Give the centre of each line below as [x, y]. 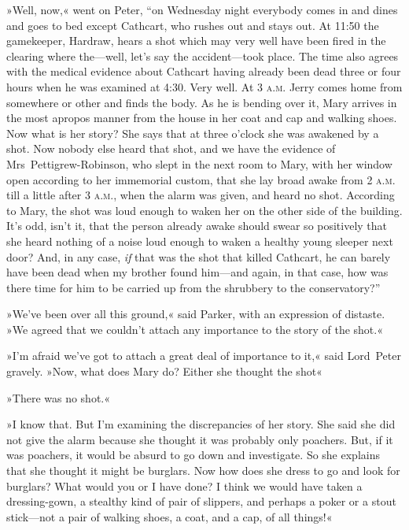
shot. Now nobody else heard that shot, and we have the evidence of [171, 148]
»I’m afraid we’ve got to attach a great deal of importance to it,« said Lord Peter [204, 356]
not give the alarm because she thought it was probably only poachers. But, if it [200, 439]
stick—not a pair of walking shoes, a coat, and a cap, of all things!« [169, 516]
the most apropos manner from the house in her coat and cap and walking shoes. [202, 118]
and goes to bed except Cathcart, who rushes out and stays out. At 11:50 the [193, 25]
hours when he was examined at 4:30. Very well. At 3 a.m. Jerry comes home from [204, 86]
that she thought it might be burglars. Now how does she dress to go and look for [203, 471]
